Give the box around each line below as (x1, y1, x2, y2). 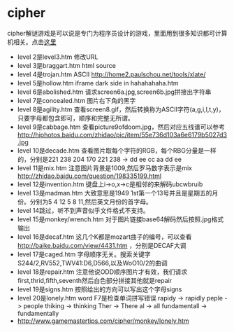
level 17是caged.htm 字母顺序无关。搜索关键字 (17, 250, 152, 258)
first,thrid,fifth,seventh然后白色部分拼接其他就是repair (17, 276, 173, 284)
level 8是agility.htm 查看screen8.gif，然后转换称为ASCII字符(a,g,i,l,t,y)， (17, 105, 225, 113)
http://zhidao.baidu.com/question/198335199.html (17, 172, 162, 180)
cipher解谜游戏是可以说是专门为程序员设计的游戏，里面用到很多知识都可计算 (7, 29, 228, 37)
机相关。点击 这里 (7, 37, 57, 46)
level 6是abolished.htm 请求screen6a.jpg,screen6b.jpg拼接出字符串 (17, 88, 212, 96)
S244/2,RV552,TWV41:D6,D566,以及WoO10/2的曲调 (17, 258, 168, 267)
